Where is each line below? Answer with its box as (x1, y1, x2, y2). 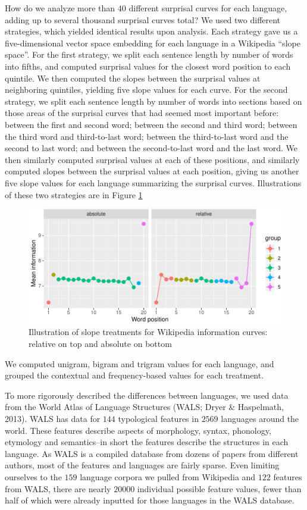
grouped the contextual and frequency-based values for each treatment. (5, 369, 264, 381)
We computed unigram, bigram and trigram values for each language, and (5, 357, 274, 370)
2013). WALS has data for (5, 412, 101, 425)
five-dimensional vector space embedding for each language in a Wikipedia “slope (5, 36, 300, 49)
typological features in (118, 412, 199, 425)
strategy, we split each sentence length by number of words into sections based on (5, 95, 302, 107)
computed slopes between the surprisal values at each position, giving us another (5, 165, 299, 177)
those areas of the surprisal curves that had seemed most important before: (5, 107, 279, 119)
